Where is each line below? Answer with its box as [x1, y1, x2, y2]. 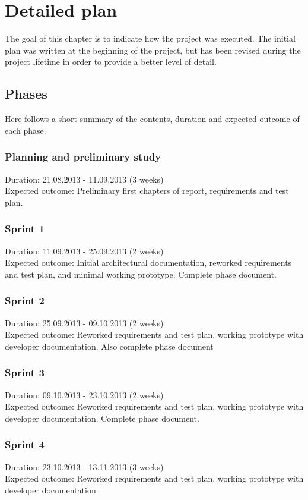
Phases [5, 84, 47, 103]
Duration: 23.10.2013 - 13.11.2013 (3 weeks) [5, 460, 164, 473]
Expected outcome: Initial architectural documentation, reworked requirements [5, 256, 292, 269]
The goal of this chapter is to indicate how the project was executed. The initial [5, 32, 296, 45]
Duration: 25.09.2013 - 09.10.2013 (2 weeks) [5, 316, 164, 329]
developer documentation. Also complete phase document [5, 339, 214, 352]
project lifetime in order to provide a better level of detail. [5, 55, 217, 68]
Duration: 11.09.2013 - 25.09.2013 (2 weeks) [5, 244, 164, 257]
